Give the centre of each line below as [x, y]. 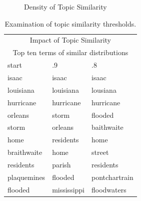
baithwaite [107, 127]
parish [61, 164]
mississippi [68, 189]
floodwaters [109, 189]
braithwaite [25, 152]
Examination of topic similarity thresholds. [70, 23]
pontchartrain [112, 177]
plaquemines [26, 177]
